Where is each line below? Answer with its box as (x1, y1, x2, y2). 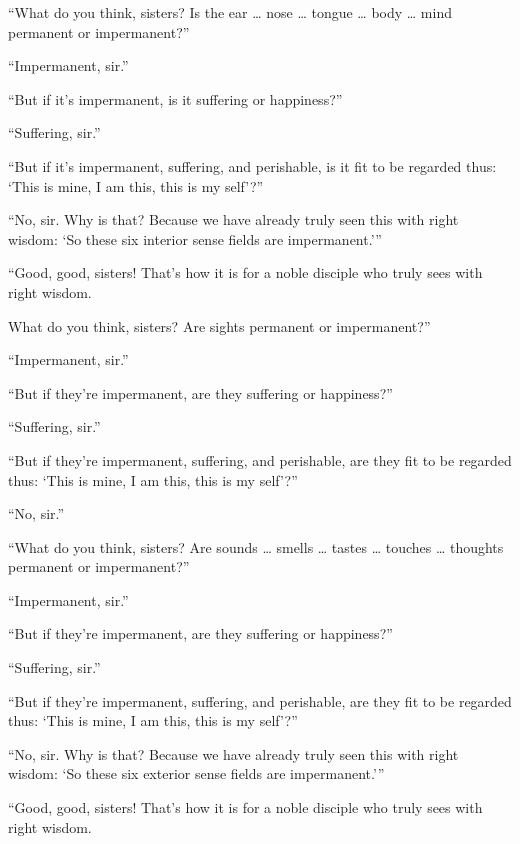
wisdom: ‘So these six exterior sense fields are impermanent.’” (8, 763, 385, 784)
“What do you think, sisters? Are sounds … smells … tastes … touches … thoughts (8, 536, 504, 557)
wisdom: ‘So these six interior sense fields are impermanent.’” (8, 228, 382, 249)
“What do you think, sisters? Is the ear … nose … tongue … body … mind (8, 2, 452, 22)
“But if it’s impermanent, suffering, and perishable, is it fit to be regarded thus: (8, 155, 497, 176)
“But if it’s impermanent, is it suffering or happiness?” (8, 88, 343, 109)
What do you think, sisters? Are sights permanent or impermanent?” (8, 315, 431, 336)
